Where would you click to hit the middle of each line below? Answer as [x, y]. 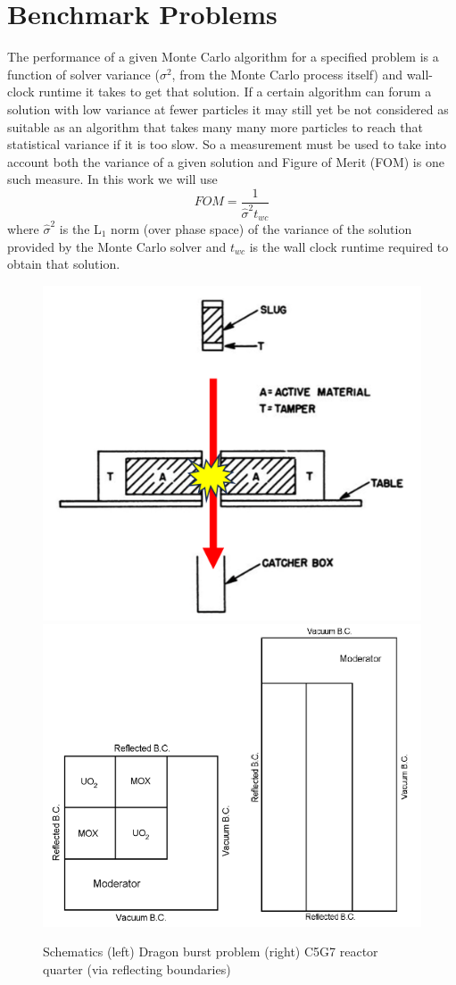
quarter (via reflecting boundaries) [137, 968]
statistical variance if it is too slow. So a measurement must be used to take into [227, 144]
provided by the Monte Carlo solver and [117, 246]
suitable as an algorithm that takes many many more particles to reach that [215, 126]
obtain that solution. [64, 264]
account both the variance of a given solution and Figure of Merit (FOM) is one [226, 161]
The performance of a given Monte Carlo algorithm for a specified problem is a [223, 57]
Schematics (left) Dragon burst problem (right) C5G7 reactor [211, 952]
